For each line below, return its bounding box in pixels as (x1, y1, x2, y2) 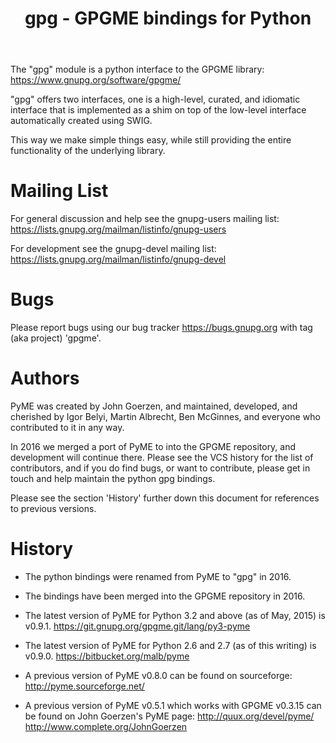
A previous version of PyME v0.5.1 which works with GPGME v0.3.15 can (24, 699, 322, 711)
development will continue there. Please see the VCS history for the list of (10, 452, 314, 463)
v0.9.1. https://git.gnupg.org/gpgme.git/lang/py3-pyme (24, 620, 251, 632)
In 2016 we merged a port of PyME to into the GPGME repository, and (10, 441, 297, 452)
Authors (10, 367, 80, 390)
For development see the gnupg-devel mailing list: (10, 243, 217, 255)
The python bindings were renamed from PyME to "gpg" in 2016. (24, 570, 292, 582)
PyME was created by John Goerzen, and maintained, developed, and (10, 400, 298, 412)
